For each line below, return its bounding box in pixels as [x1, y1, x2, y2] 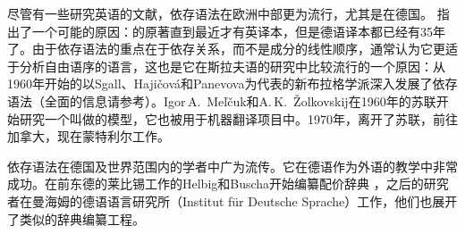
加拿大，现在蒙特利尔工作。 [7, 127, 170, 146]
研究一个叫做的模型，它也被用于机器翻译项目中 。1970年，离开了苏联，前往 [19, 109, 458, 128]
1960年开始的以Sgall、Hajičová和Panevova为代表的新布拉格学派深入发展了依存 [7, 74, 458, 93]
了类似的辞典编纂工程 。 [7, 209, 145, 228]
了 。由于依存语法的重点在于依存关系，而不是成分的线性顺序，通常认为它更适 [7, 39, 458, 58]
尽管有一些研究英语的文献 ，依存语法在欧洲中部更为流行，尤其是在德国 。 [7, 4, 433, 22]
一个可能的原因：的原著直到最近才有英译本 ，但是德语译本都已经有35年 [31, 21, 445, 40]
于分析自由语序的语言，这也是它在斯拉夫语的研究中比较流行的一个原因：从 [7, 56, 445, 75]
